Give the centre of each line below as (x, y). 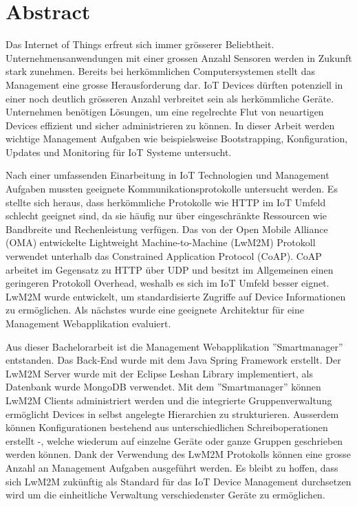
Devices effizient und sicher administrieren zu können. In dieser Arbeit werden (170, 125)
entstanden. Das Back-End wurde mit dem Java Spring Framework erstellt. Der (173, 360)
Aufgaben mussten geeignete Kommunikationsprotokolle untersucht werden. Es (172, 189)
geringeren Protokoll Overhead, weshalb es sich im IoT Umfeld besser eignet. (167, 283)
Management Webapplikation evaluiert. (88, 323)
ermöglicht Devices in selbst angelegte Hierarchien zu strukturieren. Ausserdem (172, 414)
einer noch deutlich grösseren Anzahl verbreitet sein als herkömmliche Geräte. (170, 98)
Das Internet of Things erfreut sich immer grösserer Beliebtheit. (140, 44)
